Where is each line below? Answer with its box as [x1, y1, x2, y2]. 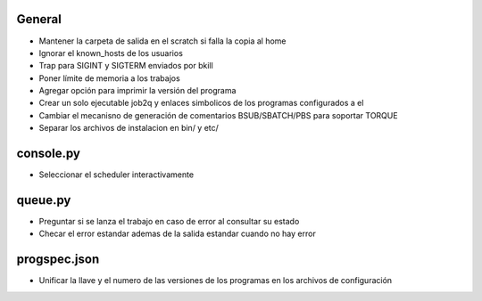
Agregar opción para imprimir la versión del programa [38, 85, 237, 96]
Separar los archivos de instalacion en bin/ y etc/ [38, 123, 219, 134]
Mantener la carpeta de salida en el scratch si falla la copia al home [38, 36, 287, 46]
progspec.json [16, 252, 100, 267]
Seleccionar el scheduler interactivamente [38, 169, 195, 180]
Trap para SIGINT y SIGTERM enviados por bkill [38, 61, 213, 71]
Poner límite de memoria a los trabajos [38, 72, 180, 84]
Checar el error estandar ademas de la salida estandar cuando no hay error [38, 228, 316, 240]
